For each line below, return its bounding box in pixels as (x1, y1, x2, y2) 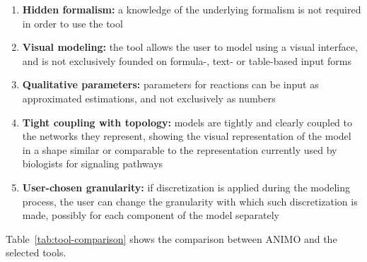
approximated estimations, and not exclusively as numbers (22, 90, 276, 105)
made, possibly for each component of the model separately (22, 208, 279, 222)
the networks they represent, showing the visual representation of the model (22, 129, 351, 143)
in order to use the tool (22, 16, 123, 30)
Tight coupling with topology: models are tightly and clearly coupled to (22, 114, 353, 129)
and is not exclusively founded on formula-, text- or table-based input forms (22, 53, 351, 68)
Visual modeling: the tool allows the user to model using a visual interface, (22, 40, 358, 54)
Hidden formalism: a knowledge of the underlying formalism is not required (22, 2, 361, 16)
